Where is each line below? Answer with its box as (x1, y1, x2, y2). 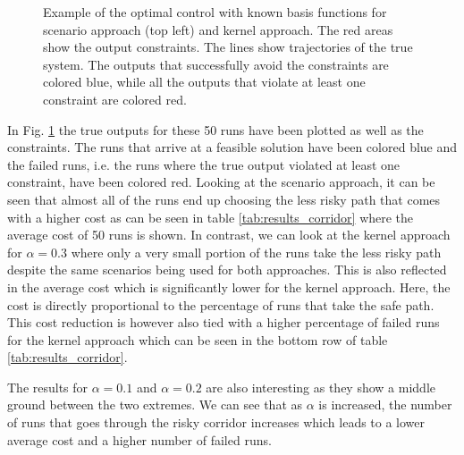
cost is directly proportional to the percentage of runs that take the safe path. (7, 295, 434, 314)
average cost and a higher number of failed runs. (7, 430, 272, 449)
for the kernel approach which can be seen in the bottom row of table (7, 330, 388, 349)
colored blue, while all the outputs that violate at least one (43, 72, 366, 91)
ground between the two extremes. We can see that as (7, 395, 303, 414)
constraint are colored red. (43, 89, 187, 108)
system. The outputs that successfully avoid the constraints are (43, 55, 389, 73)
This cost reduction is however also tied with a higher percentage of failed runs (7, 313, 440, 332)
